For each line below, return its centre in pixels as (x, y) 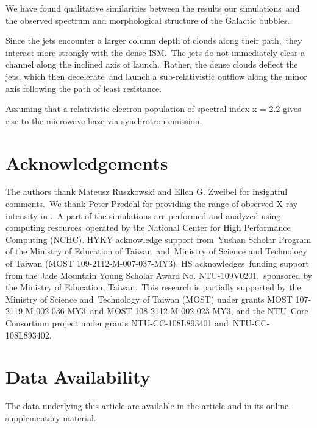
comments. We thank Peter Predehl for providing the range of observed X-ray (152, 204)
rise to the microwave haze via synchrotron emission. (104, 120)
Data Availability (78, 377)
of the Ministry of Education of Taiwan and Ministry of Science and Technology (156, 251)
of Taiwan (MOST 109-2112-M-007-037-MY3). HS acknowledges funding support (157, 263)
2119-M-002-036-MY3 (46, 311)
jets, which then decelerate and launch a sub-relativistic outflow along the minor (156, 76)
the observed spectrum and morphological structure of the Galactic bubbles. (148, 20)
